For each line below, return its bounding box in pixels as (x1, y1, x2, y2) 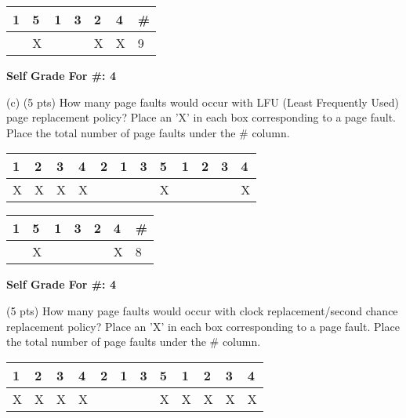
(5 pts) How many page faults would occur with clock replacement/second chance (6, 302, 398, 318)
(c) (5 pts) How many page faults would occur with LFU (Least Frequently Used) (6, 93, 399, 110)
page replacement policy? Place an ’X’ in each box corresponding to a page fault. (6, 109, 396, 125)
